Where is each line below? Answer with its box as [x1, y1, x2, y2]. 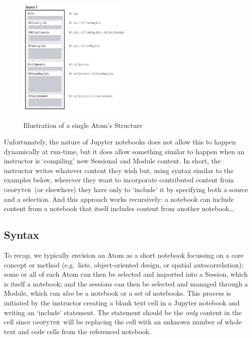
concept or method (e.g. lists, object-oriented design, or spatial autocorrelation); [4, 259, 244, 269]
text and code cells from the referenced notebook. [4, 326, 151, 336]
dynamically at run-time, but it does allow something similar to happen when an [4, 146, 245, 156]
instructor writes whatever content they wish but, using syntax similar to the [4, 165, 234, 175]
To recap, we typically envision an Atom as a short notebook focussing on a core [4, 249, 244, 260]
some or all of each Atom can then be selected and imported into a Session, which [4, 269, 248, 279]
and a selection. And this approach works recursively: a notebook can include [4, 194, 234, 204]
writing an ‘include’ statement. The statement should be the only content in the [4, 307, 242, 317]
